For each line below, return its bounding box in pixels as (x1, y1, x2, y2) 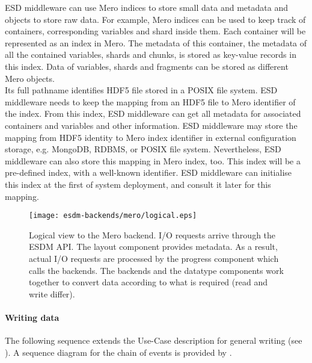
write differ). (29, 287, 75, 300)
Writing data (5, 311, 60, 323)
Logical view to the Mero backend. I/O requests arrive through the (29, 228, 276, 241)
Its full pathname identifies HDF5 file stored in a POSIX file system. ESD (5, 84, 278, 96)
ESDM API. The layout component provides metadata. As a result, (29, 240, 278, 253)
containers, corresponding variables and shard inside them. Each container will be (5, 25, 306, 37)
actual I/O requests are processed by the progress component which (29, 252, 279, 264)
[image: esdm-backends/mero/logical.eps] (29, 211, 197, 220)
